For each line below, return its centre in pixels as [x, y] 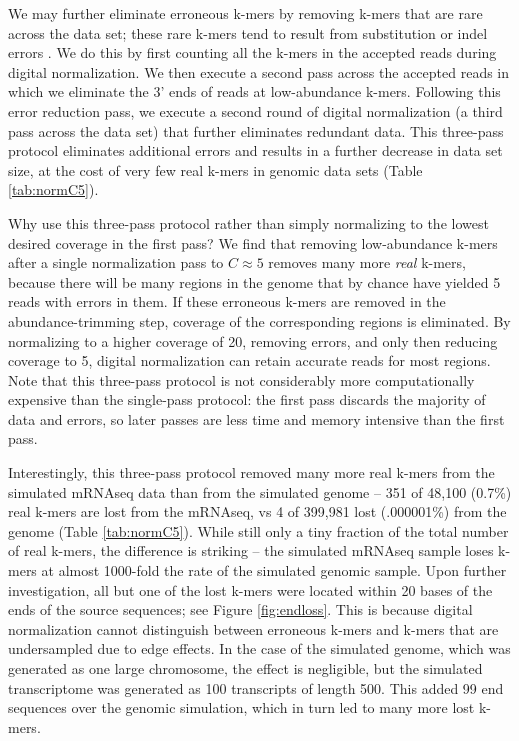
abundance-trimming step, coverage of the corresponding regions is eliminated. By [259, 320]
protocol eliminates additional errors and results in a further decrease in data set [255, 150]
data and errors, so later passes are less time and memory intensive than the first [256, 418]
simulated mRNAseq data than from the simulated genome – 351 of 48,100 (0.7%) [260, 491]
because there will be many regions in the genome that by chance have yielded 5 [254, 281]
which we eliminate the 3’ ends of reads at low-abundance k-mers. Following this [254, 91]
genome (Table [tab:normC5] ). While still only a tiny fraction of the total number [258, 530]
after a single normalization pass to [116, 262]
